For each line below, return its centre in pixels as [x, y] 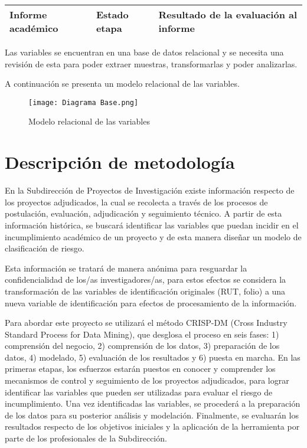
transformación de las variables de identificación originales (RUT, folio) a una [145, 291]
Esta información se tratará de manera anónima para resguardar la [126, 268]
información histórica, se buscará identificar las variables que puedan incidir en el [152, 225]
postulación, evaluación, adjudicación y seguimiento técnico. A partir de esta [143, 213]
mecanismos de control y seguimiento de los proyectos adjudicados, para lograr [147, 380]
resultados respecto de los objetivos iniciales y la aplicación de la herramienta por [152, 426]
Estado [112, 14]
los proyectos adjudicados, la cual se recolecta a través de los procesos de [136, 202]
